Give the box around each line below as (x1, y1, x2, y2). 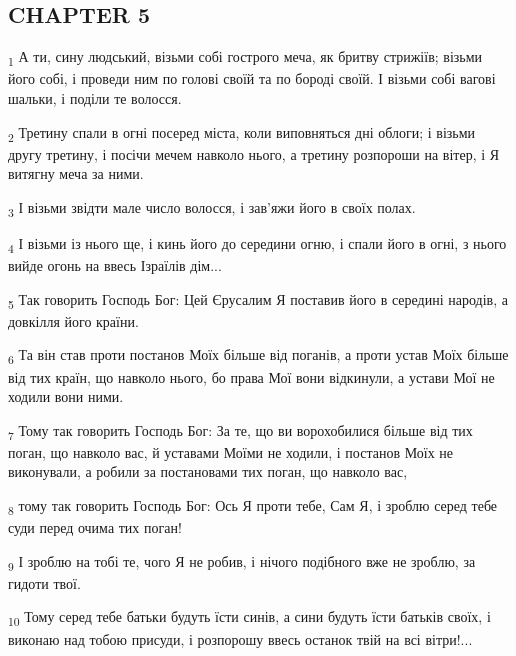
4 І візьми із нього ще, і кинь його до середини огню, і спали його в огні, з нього (8, 232, 507, 256)
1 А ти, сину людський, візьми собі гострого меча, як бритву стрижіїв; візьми (8, 46, 483, 69)
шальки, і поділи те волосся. (8, 87, 182, 108)
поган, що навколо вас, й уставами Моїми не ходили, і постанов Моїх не (8, 441, 454, 462)
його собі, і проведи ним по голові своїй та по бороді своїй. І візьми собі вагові (8, 68, 496, 89)
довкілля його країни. (8, 310, 139, 331)
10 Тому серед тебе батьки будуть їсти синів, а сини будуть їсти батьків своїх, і (8, 606, 491, 630)
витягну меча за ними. (8, 163, 144, 184)
